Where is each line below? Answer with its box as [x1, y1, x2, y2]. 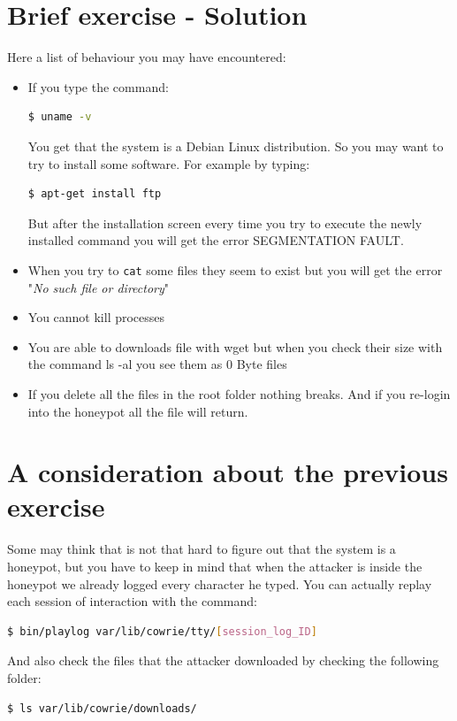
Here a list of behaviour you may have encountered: [7, 48, 286, 66]
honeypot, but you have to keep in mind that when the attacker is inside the [7, 557, 423, 575]
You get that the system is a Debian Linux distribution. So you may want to [27, 136, 444, 155]
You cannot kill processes [27, 308, 165, 326]
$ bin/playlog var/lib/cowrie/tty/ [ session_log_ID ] [7, 625, 317, 638]
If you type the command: [27, 77, 169, 96]
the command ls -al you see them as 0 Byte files [27, 355, 287, 373]
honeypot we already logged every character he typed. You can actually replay [7, 574, 432, 593]
